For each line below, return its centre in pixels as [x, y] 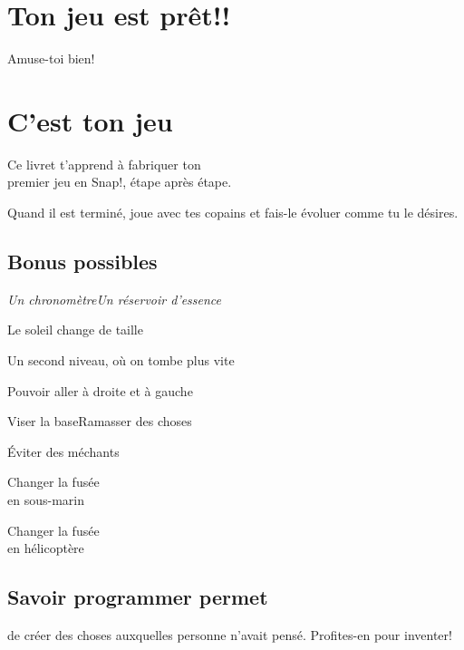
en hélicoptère [46, 548]
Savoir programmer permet [138, 597]
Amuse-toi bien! [51, 58]
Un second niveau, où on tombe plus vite [121, 360]
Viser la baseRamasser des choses [100, 421]
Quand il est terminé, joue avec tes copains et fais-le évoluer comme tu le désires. [233, 213]
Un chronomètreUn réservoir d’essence [115, 299]
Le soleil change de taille [75, 330]
